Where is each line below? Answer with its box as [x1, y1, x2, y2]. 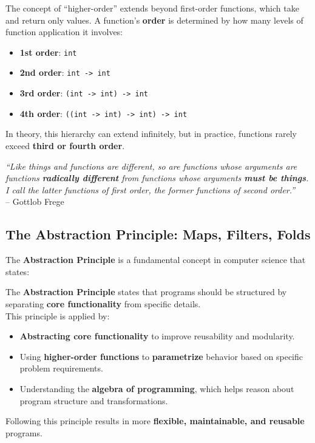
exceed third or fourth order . [5, 139, 125, 152]
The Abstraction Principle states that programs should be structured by [5, 285, 287, 298]
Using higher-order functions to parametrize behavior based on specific [19, 350, 303, 362]
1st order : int [19, 45, 77, 58]
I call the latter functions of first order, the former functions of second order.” [5, 183, 296, 196]
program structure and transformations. [19, 394, 168, 407]
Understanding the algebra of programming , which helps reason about [19, 382, 294, 395]
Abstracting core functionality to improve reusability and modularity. [19, 330, 295, 342]
